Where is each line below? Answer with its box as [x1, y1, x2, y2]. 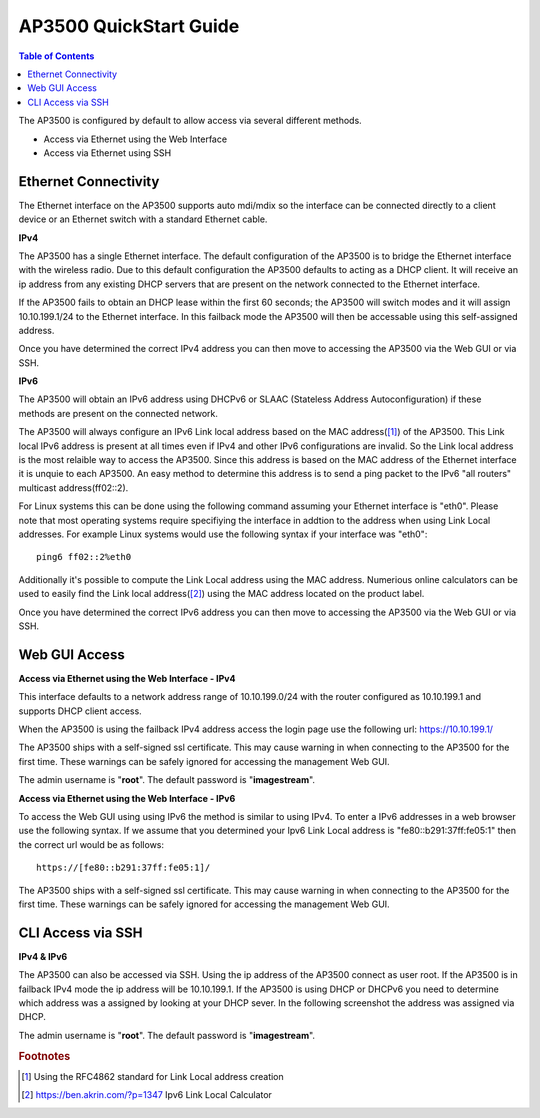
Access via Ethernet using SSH [43, 146, 172, 159]
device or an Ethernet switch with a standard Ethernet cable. [18, 213, 268, 225]
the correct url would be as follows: [18, 838, 165, 850]
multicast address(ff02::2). [18, 481, 129, 494]
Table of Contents [18, 50, 95, 62]
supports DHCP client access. [18, 705, 142, 717]
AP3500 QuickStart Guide [18, 15, 240, 37]
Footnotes [18, 1049, 71, 1063]
